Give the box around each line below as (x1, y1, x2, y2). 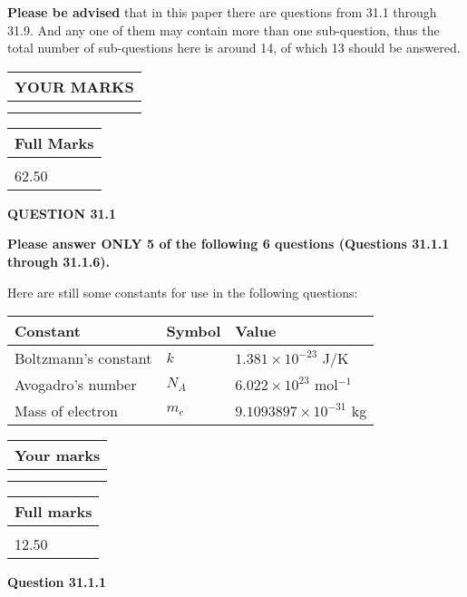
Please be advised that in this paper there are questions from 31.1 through (7, 3, 437, 21)
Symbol (166, 320, 221, 342)
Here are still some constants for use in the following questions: (7, 282, 358, 301)
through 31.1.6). (7, 251, 111, 270)
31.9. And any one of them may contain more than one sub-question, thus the (7, 20, 440, 39)
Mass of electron (15, 400, 118, 422)
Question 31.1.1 (7, 573, 106, 592)
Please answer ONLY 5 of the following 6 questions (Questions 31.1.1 (7, 234, 450, 253)
